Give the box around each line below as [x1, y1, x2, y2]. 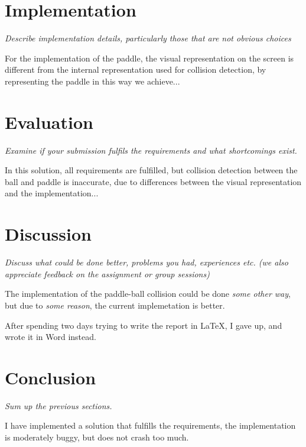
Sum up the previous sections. [5, 399, 112, 412]
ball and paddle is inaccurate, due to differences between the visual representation [5, 175, 302, 187]
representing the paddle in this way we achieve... [5, 74, 180, 87]
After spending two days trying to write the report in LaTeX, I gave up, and [5, 319, 282, 331]
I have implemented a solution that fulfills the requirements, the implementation [5, 419, 296, 432]
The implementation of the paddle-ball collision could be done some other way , [5, 287, 291, 300]
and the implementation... [5, 187, 99, 199]
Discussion [5, 222, 92, 246]
